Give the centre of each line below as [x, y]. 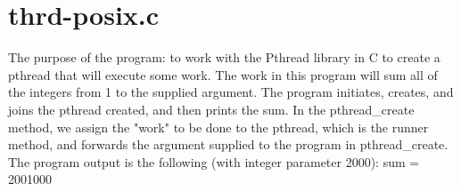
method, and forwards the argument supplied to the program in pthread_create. [228, 144]
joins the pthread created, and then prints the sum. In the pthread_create [211, 109]
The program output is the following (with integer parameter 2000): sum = [214, 161]
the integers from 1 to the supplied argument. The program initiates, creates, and [231, 92]
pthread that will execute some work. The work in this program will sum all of [223, 74]
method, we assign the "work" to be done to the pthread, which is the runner [218, 127]
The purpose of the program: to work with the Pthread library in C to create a [224, 57]
